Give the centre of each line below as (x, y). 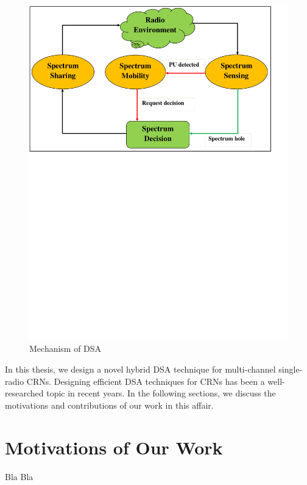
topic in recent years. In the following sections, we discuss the (161, 393)
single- (291, 369)
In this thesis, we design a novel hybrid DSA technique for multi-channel (140, 369)
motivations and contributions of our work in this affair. (109, 405)
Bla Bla (19, 476)
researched (24, 393)
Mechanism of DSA (65, 348)
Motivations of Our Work (114, 447)
